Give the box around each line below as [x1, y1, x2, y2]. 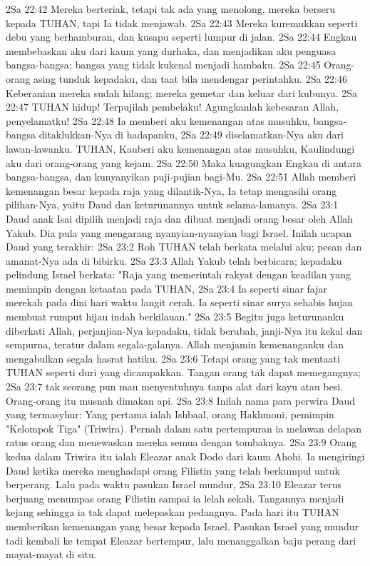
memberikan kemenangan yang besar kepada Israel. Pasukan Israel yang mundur [6, 518, 359, 533]
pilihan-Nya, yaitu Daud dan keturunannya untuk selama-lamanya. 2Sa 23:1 [6, 197, 339, 212]
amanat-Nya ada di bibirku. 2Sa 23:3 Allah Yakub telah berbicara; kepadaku [6, 253, 342, 268]
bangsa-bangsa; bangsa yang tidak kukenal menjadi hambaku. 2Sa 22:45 [6, 57, 321, 72]
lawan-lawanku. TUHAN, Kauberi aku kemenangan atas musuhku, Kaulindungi [6, 141, 355, 156]
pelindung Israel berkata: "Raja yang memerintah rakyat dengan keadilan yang [6, 267, 351, 282]
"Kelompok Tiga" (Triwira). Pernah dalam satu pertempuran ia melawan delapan [6, 420, 362, 435]
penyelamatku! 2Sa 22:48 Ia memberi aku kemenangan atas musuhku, [6, 113, 310, 128]
